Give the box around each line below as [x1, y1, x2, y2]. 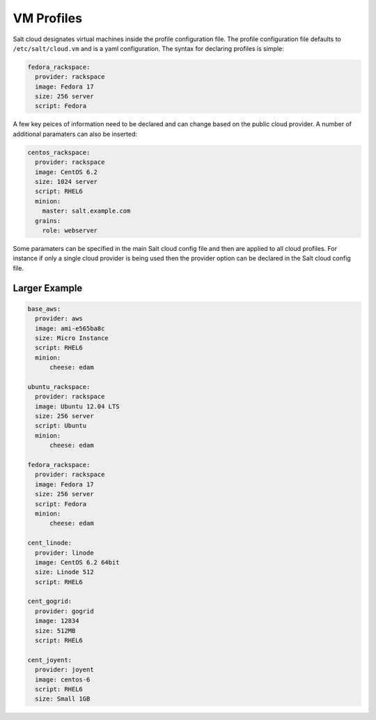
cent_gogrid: [27, 597, 72, 606]
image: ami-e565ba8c [35, 324, 105, 332]
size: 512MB [35, 627, 76, 634]
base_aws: [27, 305, 61, 313]
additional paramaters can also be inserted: [13, 130, 138, 138]
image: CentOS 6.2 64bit [35, 558, 120, 566]
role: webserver [42, 227, 97, 234]
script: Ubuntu [35, 422, 87, 430]
